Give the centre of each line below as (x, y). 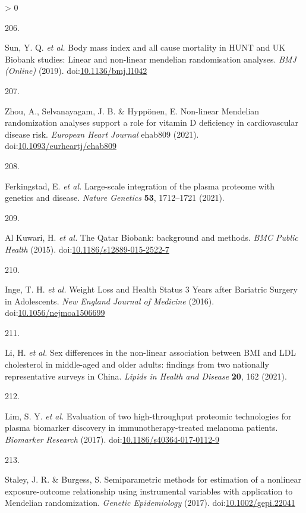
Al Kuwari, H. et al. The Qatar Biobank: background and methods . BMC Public (152, 237)
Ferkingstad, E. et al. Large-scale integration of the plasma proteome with (140, 186)
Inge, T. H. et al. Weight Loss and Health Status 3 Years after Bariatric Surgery (151, 289)
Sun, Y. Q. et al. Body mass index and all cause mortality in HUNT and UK (145, 47)
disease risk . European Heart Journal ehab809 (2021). (102, 134)
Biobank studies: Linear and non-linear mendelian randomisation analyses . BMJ (151, 59)
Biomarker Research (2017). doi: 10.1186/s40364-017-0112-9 (112, 439)
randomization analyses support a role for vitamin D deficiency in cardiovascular (152, 122)
